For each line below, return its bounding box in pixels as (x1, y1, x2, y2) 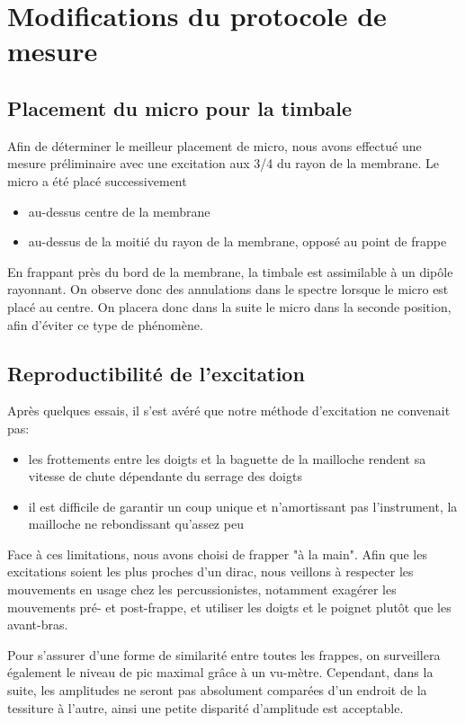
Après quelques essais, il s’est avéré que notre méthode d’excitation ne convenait (7, 401, 451, 420)
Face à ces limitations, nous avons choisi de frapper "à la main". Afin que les (7, 544, 427, 563)
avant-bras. (7, 615, 68, 634)
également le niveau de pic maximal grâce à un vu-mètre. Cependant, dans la (7, 663, 434, 682)
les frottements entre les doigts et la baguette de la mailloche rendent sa (28, 449, 426, 468)
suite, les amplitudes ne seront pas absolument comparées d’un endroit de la (7, 681, 427, 700)
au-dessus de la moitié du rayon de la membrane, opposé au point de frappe (28, 232, 447, 251)
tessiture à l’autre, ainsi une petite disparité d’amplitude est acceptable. (7, 698, 404, 717)
